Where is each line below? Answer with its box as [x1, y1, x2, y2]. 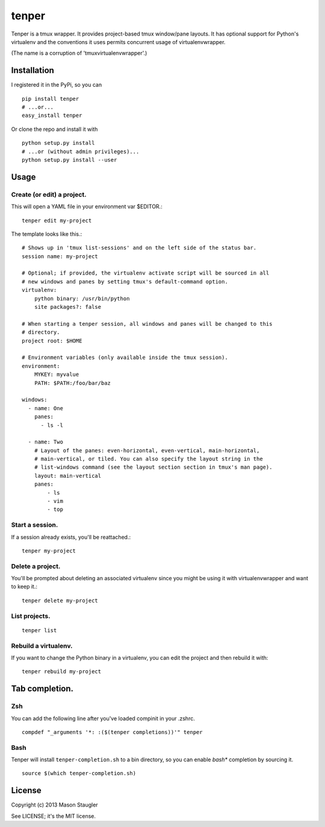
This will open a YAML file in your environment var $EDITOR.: [11, 203, 162, 211]
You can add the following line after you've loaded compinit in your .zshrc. [11, 715, 195, 722]
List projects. [11, 612, 51, 620]
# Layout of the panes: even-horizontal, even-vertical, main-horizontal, [34, 447, 260, 454]
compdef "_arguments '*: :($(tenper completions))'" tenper [22, 729, 203, 735]
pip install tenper [22, 95, 79, 102]
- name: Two [28, 439, 63, 446]
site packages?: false [34, 303, 102, 311]
